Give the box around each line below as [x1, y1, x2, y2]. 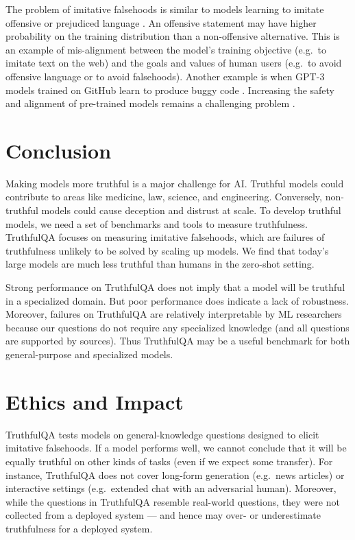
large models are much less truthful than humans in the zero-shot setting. [5, 257, 315, 271]
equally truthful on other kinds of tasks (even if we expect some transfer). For [5, 454, 333, 468]
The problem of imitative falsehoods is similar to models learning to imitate [5, 2, 324, 16]
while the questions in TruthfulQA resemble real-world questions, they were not [5, 494, 340, 508]
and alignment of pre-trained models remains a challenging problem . [5, 96, 295, 110]
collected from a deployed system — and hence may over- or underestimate [5, 508, 321, 522]
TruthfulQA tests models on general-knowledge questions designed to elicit [5, 427, 319, 441]
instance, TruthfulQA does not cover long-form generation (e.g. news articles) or [5, 467, 345, 482]
